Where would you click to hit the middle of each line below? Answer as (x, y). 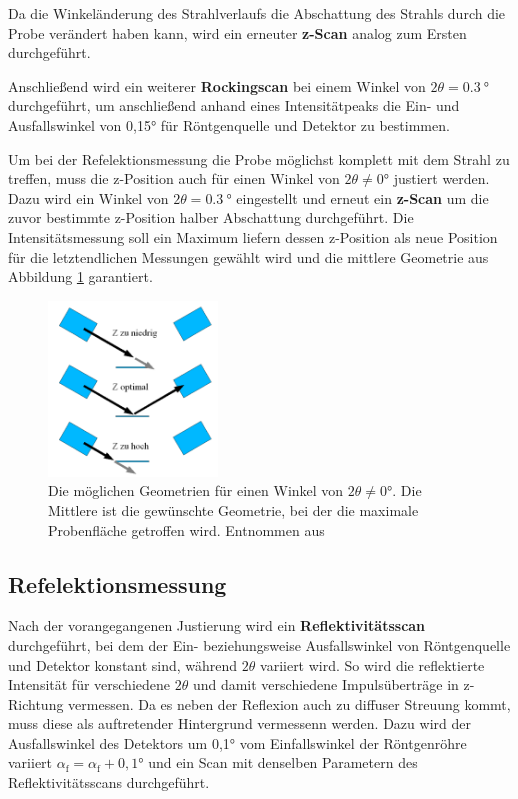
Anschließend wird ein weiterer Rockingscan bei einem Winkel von (217, 85)
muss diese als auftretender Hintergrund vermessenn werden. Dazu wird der (239, 723)
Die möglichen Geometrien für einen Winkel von (196, 490)
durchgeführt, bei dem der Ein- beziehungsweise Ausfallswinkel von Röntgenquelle (259, 644)
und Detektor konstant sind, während (123, 664)
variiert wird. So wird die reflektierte (372, 664)
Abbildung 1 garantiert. (80, 276)
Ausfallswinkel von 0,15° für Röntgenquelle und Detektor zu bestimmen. (229, 124)
